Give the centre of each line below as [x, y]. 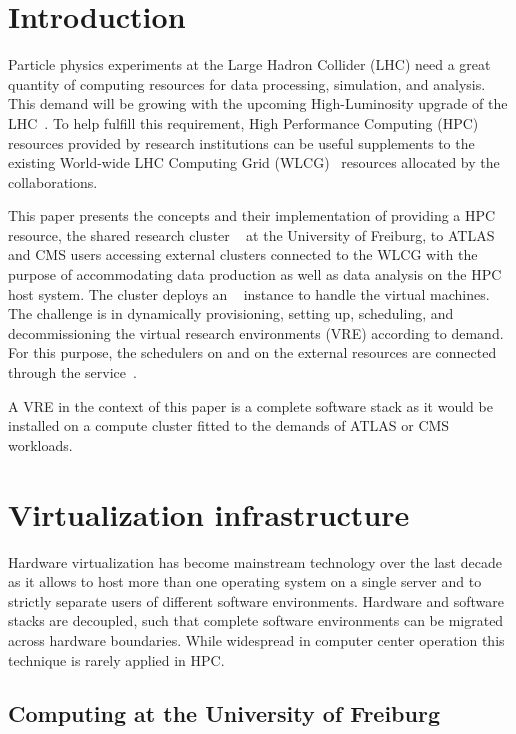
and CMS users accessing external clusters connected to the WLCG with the [243, 254]
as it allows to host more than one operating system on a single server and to [245, 581]
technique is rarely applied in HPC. [116, 659]
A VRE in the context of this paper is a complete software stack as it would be [250, 405]
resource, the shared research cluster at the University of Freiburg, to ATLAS [251, 234]
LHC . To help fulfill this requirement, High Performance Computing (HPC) [243, 122]
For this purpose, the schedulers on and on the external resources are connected [252, 352]
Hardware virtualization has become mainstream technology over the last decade [255, 561]
